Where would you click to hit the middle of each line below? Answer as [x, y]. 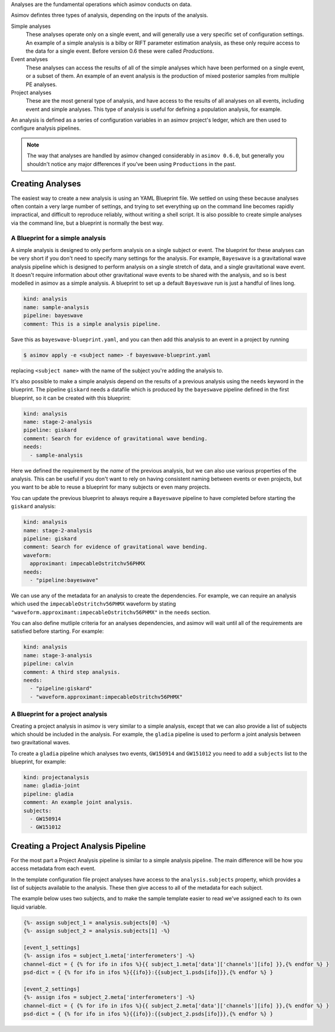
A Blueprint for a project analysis [59, 714]
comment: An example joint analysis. [78, 802]
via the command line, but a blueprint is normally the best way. [87, 223]
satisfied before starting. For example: [57, 631]
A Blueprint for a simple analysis [59, 238]
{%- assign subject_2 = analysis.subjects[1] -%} [97, 931]
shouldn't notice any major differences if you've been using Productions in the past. [131, 164]
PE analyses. [41, 84]
